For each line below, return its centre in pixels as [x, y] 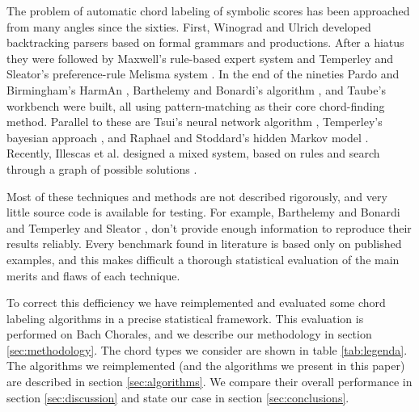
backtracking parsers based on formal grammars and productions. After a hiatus [205, 42]
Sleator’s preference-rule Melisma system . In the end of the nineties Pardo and [203, 74]
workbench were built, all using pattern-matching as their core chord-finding [196, 105]
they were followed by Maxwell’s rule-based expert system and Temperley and [200, 58]
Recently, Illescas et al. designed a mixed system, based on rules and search [193, 153]
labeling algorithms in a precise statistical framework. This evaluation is [185, 318]
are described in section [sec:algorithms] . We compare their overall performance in [209, 382]
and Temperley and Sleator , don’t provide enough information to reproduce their [209, 227]
